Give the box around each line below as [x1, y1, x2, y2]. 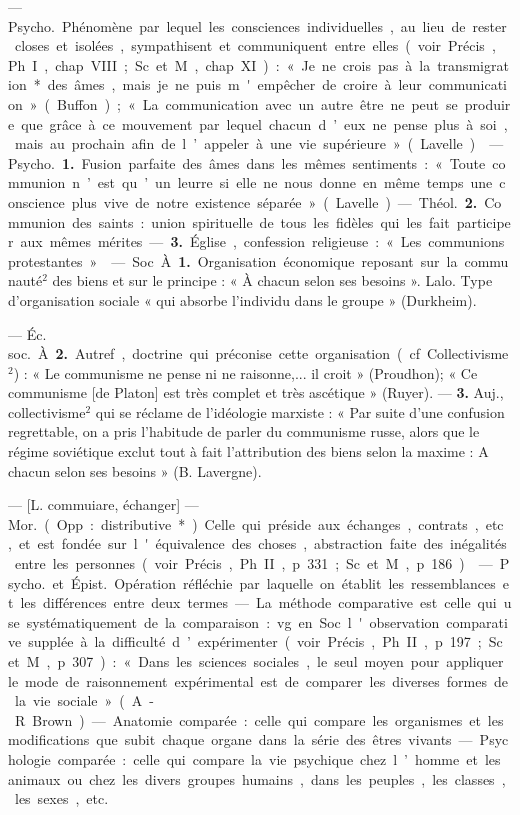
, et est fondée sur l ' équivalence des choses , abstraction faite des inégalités [8, 533, 507, 554]
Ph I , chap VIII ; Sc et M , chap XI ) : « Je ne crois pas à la [8, 54, 431, 75]
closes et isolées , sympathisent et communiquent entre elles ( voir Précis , [14, 35, 496, 56]
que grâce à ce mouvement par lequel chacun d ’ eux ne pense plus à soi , [21, 113, 508, 134]
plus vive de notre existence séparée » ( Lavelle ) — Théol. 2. [71, 191, 478, 212]
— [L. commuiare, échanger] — [8, 494, 199, 515]
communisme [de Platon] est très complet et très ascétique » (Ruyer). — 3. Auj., [8, 382, 504, 403]
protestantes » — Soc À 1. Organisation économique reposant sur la [8, 250, 458, 271]
